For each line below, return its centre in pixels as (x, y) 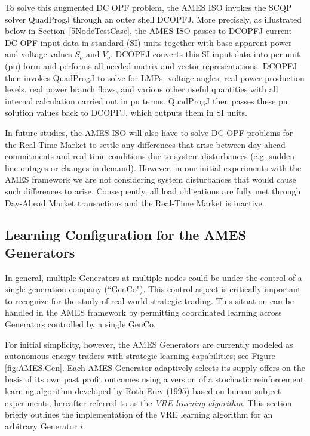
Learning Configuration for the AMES (125, 235)
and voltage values (39, 54)
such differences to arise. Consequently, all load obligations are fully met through (153, 191)
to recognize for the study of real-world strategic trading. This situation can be (149, 300)
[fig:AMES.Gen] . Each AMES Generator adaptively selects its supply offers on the (155, 367)
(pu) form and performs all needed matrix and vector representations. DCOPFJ (151, 65)
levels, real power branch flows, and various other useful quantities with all (142, 89)
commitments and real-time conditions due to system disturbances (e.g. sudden (150, 156)
